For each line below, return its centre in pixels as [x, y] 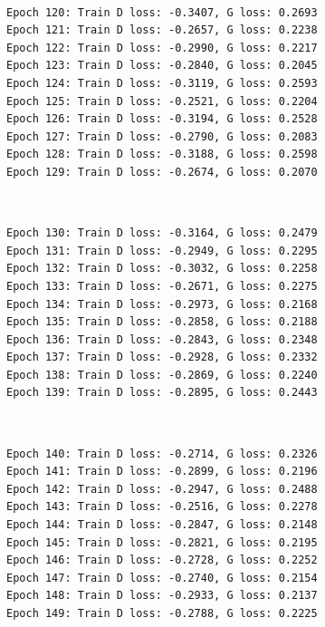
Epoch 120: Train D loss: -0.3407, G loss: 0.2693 [162, 12]
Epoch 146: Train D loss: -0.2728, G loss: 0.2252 [162, 560]
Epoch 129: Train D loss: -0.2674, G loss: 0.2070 [162, 172]
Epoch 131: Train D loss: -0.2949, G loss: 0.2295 [162, 251]
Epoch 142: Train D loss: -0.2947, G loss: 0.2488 [162, 489]
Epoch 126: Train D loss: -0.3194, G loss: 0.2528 [162, 119]
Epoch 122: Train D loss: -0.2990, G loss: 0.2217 [162, 48]
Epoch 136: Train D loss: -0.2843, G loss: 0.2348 [162, 339]
